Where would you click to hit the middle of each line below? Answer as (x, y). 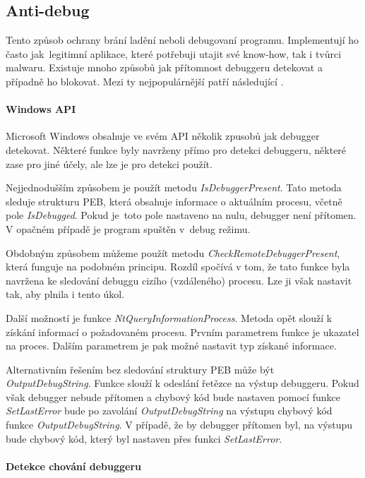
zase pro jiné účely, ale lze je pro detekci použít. (109, 163)
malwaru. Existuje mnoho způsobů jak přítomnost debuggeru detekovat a (164, 67)
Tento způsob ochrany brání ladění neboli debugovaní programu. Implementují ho (182, 40)
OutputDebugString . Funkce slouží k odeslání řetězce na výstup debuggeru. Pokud (182, 383)
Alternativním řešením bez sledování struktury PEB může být (140, 369)
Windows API (41, 109)
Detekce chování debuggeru (74, 466)
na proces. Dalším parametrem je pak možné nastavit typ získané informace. (171, 346)
